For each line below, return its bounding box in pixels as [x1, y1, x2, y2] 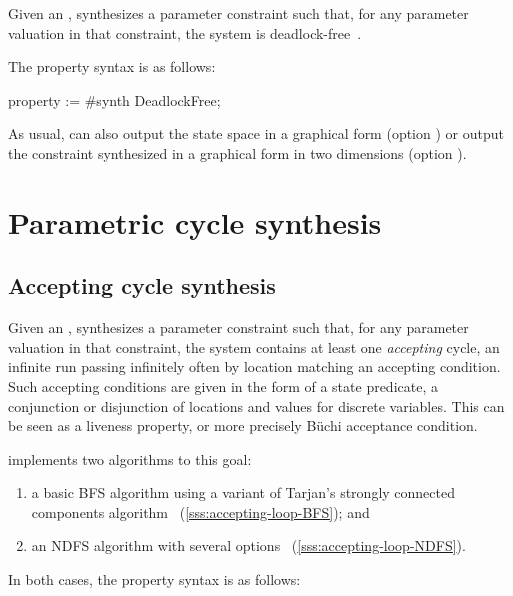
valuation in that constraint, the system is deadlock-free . [8, 22, 362, 43]
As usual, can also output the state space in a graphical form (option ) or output [8, 123, 504, 144]
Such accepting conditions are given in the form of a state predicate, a [8, 375, 438, 396]
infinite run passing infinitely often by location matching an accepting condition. [8, 356, 501, 377]
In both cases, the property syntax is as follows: [8, 569, 301, 590]
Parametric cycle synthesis [8, 201, 382, 242]
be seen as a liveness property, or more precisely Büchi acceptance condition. [8, 415, 478, 436]
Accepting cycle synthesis [8, 270, 276, 301]
